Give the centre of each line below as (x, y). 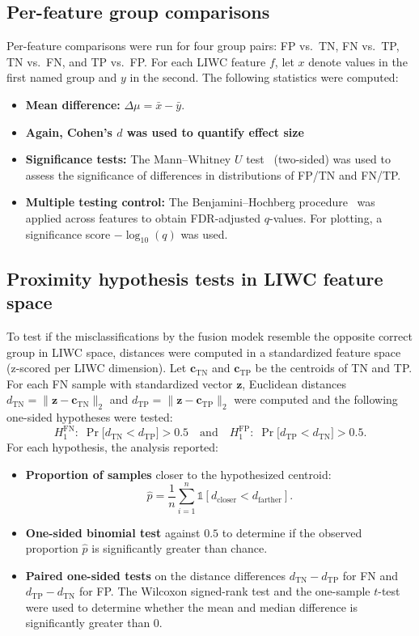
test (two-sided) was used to (318, 159)
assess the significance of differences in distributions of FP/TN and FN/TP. (213, 174)
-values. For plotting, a (326, 217)
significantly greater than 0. (94, 623)
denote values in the (358, 61)
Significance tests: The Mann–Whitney (128, 159)
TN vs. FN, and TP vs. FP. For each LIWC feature (136, 61)
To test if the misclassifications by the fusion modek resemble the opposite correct (209, 335)
